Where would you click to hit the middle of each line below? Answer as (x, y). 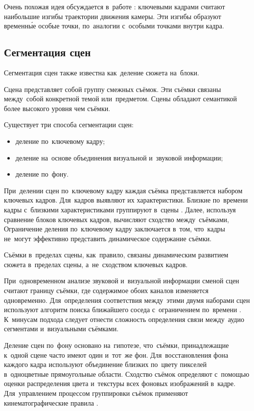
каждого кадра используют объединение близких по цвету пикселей (105, 364)
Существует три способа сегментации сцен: (69, 125)
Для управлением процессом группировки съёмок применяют (96, 393)
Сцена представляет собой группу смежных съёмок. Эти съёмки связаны (113, 89)
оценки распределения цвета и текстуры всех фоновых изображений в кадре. (120, 383)
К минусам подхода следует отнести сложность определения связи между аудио (124, 319)
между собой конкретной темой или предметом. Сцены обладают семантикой (121, 99)
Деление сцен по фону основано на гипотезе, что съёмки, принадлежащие (116, 345)
